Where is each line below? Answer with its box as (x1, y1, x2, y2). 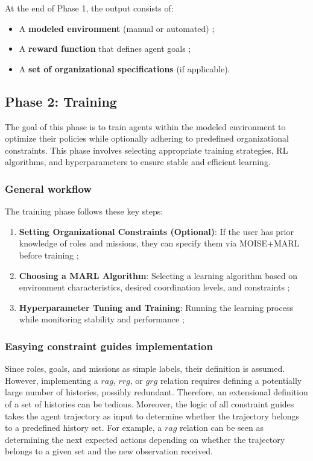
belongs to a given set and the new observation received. (5, 445, 213, 457)
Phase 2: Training (5, 92, 117, 110)
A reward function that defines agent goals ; (19, 42, 191, 55)
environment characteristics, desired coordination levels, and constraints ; (19, 281, 290, 293)
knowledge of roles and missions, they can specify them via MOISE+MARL (19, 237, 300, 249)
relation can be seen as (180, 421, 264, 434)
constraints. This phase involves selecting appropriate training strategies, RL (5, 143, 288, 156)
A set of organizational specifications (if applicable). (19, 62, 230, 75)
